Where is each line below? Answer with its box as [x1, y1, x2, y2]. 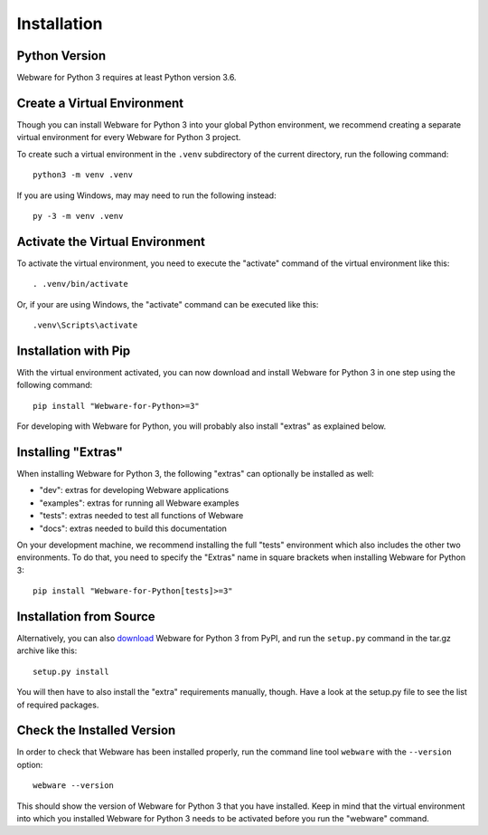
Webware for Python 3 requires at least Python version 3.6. [16, 72, 237, 83]
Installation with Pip [16, 343, 131, 358]
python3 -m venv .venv [33, 170, 134, 180]
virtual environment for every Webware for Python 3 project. [16, 132, 241, 143]
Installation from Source [16, 609, 155, 624]
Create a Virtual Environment [16, 95, 184, 110]
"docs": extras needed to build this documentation [39, 523, 228, 534]
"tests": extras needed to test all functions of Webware [39, 510, 244, 521]
